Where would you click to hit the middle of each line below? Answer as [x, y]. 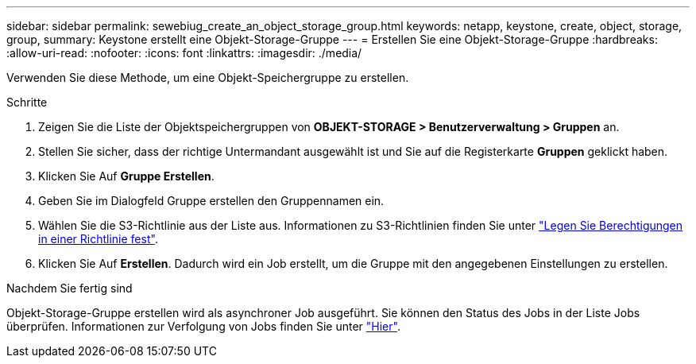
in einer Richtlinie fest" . [98, 239]
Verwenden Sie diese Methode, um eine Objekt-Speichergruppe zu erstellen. [208, 77]
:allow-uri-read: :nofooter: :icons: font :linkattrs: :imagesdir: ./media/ [184, 53]
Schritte [27, 102]
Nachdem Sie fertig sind [70, 288]
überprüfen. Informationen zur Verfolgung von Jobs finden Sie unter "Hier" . [203, 326]
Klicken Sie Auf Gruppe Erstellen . [126, 176]
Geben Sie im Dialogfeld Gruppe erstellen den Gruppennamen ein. [211, 201]
